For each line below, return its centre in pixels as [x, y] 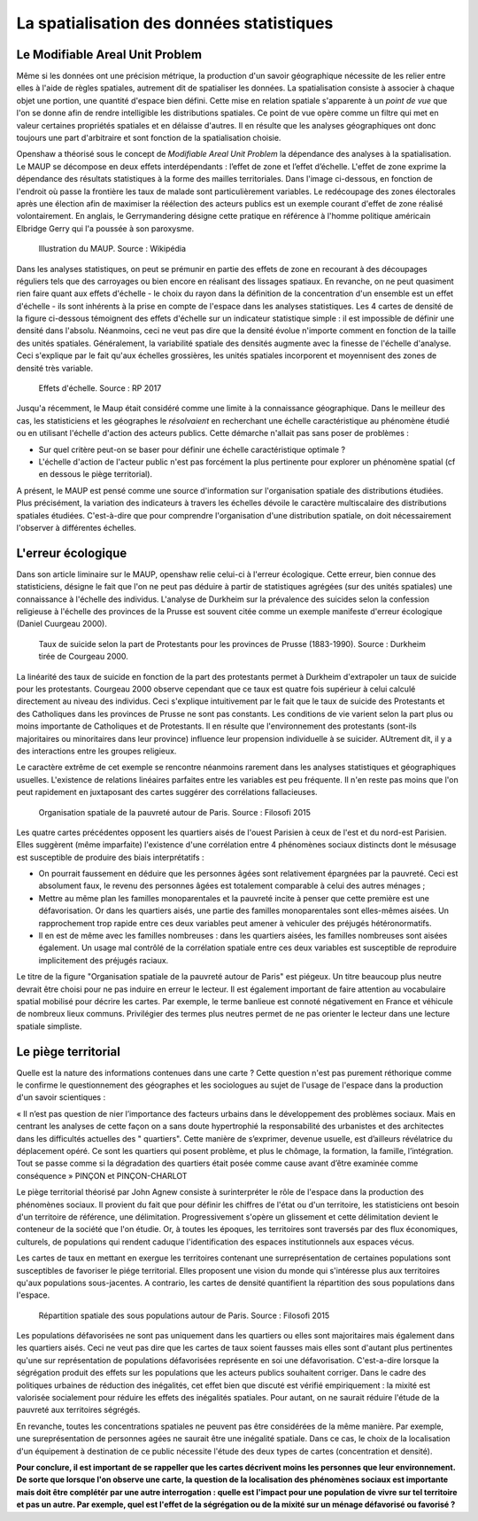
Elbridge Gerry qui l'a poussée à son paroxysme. [105, 228]
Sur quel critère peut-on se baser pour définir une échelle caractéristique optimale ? [192, 449]
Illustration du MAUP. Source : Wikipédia [112, 249]
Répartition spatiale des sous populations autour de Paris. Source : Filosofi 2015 [184, 1315]
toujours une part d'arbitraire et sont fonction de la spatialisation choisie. [149, 138]
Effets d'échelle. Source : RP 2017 [100, 388]
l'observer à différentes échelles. [77, 527]
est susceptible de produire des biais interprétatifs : [110, 857]
